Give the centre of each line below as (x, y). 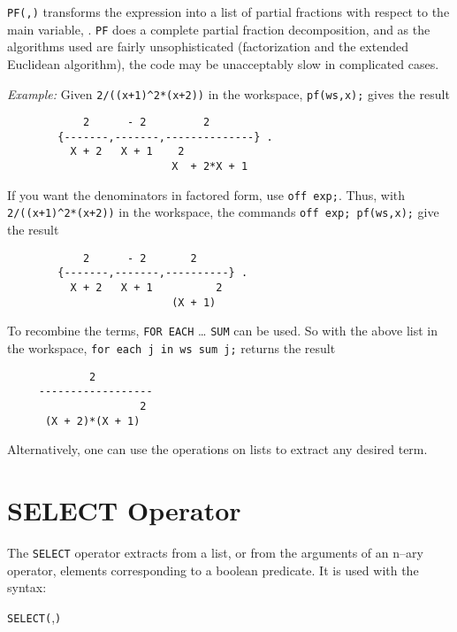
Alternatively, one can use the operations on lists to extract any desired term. (217, 449)
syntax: (27, 587)
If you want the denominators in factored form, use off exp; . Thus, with (206, 194)
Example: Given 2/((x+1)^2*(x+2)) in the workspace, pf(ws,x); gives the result (228, 93)
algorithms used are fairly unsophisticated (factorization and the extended (208, 46)
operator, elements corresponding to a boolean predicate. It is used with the (213, 570)
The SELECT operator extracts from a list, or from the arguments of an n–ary (215, 552)
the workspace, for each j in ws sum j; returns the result (171, 347)
